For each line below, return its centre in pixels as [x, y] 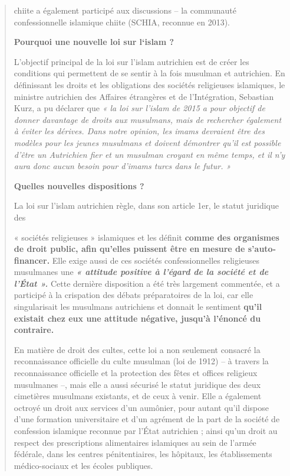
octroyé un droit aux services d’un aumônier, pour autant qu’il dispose [141, 407]
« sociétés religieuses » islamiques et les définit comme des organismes [146, 237]
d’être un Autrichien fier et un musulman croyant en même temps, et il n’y [149, 154]
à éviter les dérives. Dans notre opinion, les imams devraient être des [139, 131]
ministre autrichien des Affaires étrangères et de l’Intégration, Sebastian [144, 96]
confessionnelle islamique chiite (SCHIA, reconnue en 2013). [122, 22]
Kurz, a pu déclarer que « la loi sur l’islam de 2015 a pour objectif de [139, 108]
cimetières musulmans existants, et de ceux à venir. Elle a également [138, 396]
